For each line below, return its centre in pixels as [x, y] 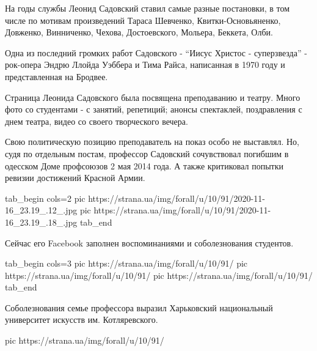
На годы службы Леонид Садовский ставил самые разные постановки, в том [148, 8]
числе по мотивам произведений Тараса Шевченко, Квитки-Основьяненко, [143, 20]
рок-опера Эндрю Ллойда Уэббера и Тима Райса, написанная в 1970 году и [145, 65]
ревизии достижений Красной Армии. [75, 178]
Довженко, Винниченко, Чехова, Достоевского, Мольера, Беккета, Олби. [139, 32]
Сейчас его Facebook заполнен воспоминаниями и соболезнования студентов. [149, 242]
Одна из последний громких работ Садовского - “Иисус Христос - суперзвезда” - [156, 52]
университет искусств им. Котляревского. [82, 320]
